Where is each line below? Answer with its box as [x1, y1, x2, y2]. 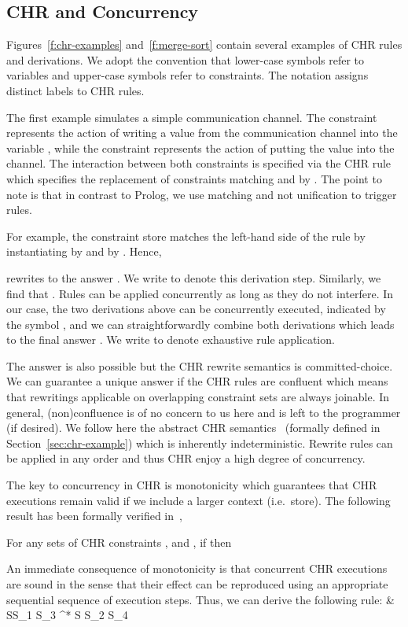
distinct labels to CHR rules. [6, 82, 145, 98]
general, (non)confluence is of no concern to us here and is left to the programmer [6, 404, 401, 420]
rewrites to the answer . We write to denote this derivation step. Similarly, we [6, 269, 381, 286]
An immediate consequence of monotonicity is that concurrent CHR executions [6, 560, 388, 577]
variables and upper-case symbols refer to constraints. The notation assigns [6, 67, 369, 83]
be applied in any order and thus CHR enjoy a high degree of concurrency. [6, 450, 366, 467]
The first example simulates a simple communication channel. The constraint [6, 109, 377, 125]
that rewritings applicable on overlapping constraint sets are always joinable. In [6, 389, 390, 405]
